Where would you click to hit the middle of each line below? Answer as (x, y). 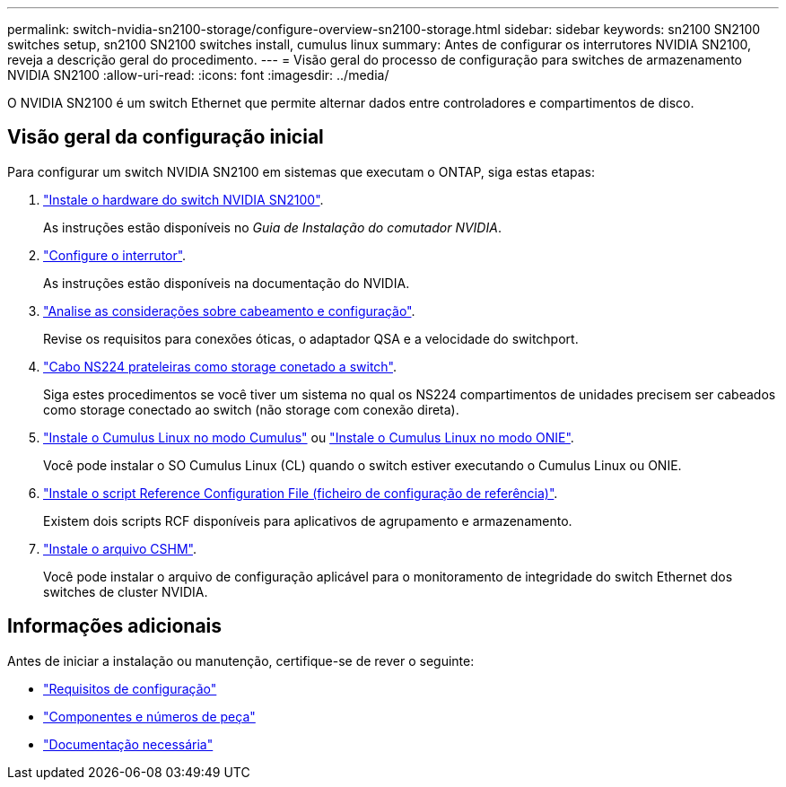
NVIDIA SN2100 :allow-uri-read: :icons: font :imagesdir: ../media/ (198, 75)
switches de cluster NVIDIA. (126, 591)
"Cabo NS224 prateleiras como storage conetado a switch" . (220, 366)
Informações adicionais (115, 626)
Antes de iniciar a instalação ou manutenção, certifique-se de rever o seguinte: (241, 660)
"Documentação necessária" (128, 744)
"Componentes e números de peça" (149, 716)
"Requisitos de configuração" (130, 688)
